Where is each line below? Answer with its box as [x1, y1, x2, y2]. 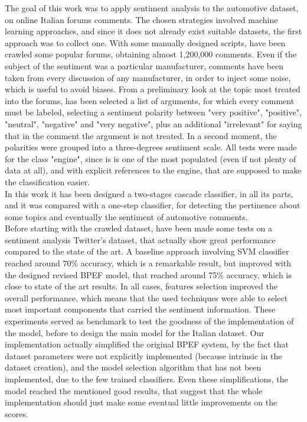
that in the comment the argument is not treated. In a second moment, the [5, 129, 277, 141]
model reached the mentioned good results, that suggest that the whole [5, 384, 263, 397]
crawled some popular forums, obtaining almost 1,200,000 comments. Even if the [5, 48, 297, 60]
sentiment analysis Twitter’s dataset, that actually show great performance [5, 233, 276, 246]
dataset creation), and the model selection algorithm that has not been [5, 361, 262, 373]
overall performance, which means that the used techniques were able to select [5, 291, 288, 304]
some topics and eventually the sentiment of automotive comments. [5, 210, 248, 223]
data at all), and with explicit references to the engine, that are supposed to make [5, 164, 302, 176]
